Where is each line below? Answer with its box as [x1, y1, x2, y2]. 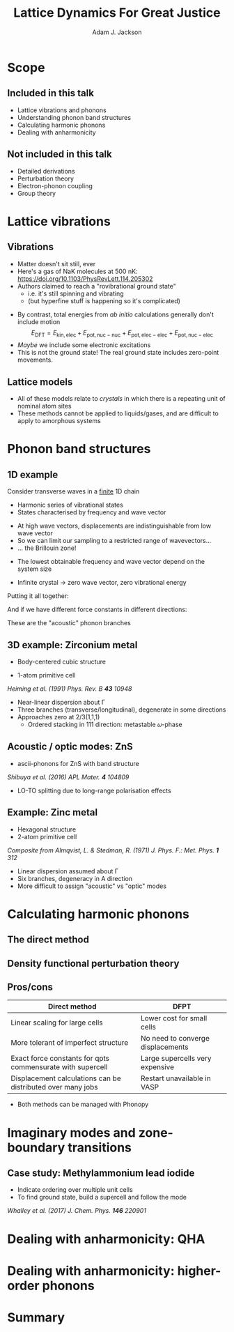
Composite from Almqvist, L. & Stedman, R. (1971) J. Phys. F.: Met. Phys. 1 [7, 845, 219, 855]
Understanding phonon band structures [17, 113, 131, 121]
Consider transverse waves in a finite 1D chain [7, 487, 140, 496]
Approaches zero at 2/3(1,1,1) [17, 712, 100, 721]
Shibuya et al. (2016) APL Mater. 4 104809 [7, 772, 130, 781]
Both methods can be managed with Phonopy [17, 1100, 149, 1109]
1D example [7, 468, 58, 480]
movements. [17, 355, 54, 364]
